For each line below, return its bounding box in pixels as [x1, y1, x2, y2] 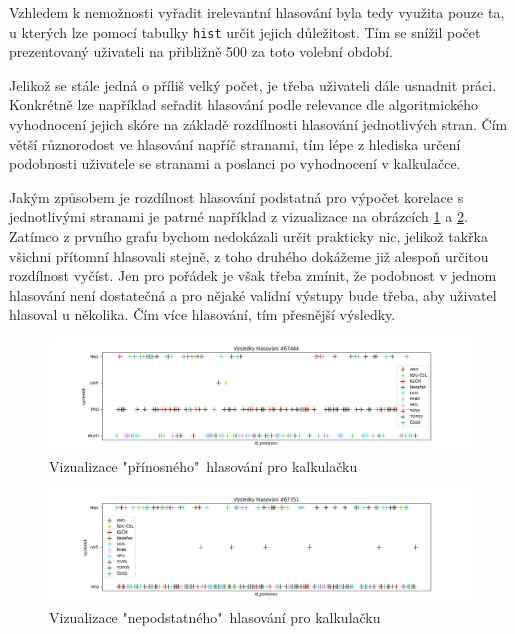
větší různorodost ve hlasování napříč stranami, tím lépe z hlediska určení [9, 133, 461, 154]
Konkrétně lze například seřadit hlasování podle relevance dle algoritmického [9, 94, 478, 115]
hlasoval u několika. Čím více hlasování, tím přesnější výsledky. [9, 304, 396, 325]
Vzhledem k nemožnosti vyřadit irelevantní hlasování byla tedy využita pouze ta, [9, 2, 505, 22]
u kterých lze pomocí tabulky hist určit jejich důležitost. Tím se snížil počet [9, 21, 481, 42]
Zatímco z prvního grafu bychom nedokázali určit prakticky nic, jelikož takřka [9, 226, 488, 246]
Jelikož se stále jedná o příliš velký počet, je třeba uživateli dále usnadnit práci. [9, 74, 497, 95]
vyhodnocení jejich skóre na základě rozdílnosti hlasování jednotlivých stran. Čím [9, 114, 508, 135]
